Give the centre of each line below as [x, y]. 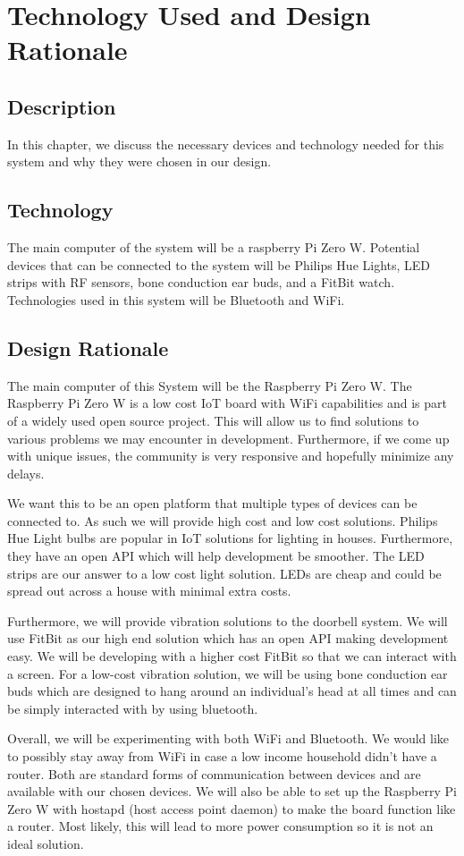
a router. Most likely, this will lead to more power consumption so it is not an [220, 826]
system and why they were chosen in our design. [139, 161]
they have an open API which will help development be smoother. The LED [216, 556]
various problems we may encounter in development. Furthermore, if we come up [228, 438]
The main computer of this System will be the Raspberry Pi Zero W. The [210, 385]
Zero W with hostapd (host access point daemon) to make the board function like [232, 808]
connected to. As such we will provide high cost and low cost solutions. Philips [223, 520]
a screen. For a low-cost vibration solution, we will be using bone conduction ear [228, 673]
